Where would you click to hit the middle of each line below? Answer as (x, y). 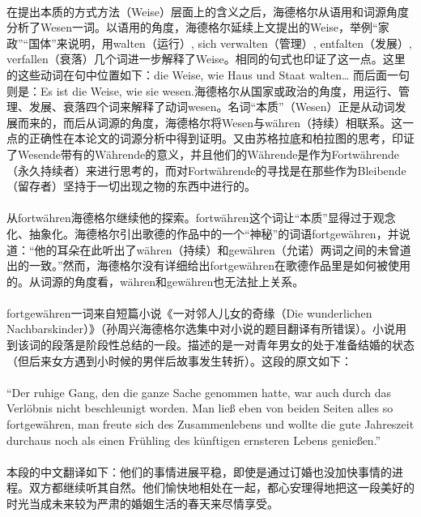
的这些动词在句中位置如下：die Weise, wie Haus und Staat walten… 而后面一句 (208, 74)
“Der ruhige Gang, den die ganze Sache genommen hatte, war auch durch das (199, 392)
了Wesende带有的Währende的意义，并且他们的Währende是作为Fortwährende (203, 154)
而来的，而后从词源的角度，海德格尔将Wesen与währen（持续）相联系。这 (210, 122)
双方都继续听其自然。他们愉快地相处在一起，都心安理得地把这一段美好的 (221, 487)
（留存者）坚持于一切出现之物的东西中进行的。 (131, 186)
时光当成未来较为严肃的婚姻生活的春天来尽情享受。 (142, 503)
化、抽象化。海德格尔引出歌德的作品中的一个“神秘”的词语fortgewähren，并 (203, 233)
